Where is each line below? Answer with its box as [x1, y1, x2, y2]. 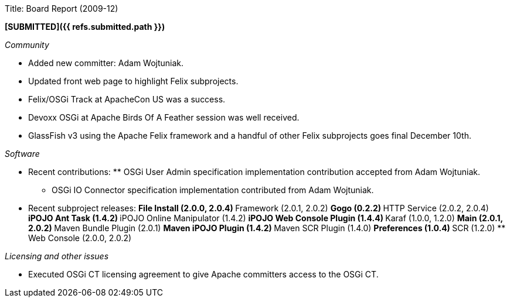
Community [5, 40, 49, 50]
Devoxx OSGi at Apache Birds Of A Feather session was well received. [28, 112, 300, 122]
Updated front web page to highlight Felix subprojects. [28, 76, 239, 86]
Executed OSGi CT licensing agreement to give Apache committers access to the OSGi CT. [28, 269, 379, 279]
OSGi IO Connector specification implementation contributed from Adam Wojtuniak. [52, 185, 374, 195]
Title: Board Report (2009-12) [5, 4, 118, 13]
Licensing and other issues [5, 251, 109, 261]
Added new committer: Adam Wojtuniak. [28, 58, 184, 68]
